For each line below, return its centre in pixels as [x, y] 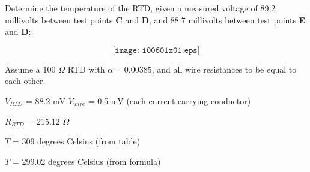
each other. [25, 81]
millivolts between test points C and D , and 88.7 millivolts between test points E [155, 19]
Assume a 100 [30, 69]
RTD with [86, 69]
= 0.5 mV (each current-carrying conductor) [169, 100]
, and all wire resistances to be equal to [224, 69]
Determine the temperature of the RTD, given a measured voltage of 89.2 [140, 8]
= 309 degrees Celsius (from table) [76, 141]
